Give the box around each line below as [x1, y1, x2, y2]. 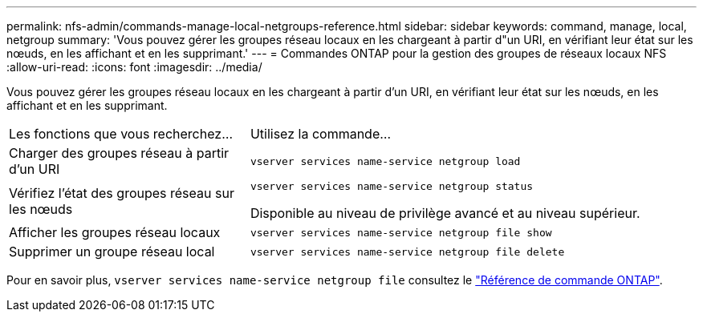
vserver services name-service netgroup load [250, 155, 521, 167]
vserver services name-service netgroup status [250, 180, 534, 192]
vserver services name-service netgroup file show [250, 226, 552, 239]
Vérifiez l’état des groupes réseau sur [9, 184, 234, 201]
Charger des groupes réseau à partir [9, 145, 230, 161]
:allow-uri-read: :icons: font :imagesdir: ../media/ [6, 60, 262, 74]
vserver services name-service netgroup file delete [250, 245, 565, 258]
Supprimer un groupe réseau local [9, 244, 215, 260]
